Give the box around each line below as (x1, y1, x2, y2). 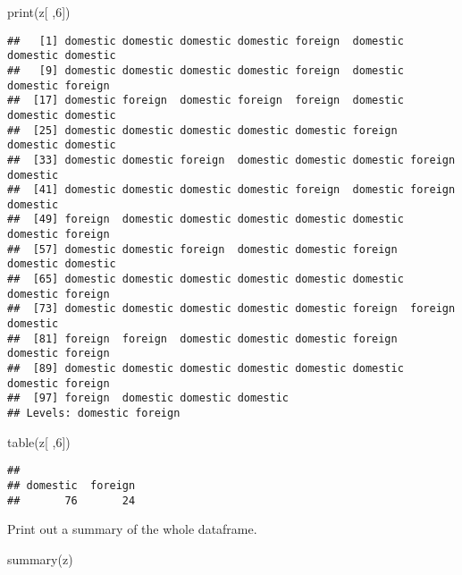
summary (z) (7, 549, 73, 568)
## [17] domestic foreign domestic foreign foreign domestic (7, 94, 404, 107)
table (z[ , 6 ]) (7, 432, 71, 451)
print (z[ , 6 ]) (7, 3, 71, 21)
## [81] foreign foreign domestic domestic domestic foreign (7, 332, 398, 345)
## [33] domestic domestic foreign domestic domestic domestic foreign (7, 153, 456, 166)
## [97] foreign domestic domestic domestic (7, 392, 289, 405)
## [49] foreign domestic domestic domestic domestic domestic (7, 213, 404, 226)
